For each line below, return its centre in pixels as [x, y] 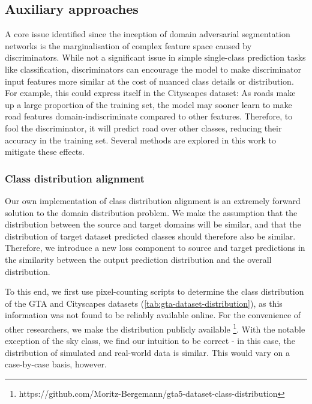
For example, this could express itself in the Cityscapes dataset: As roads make [150, 93]
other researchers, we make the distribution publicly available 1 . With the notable [155, 328]
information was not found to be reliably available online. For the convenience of [153, 315]
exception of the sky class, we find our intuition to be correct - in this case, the [150, 341]
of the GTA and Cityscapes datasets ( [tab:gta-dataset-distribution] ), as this [144, 303]
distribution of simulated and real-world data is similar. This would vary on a [148, 352]
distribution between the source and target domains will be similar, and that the [153, 224]
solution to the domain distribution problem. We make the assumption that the [151, 212]
